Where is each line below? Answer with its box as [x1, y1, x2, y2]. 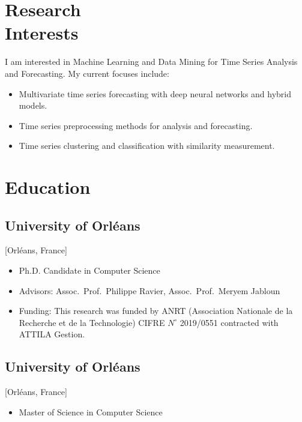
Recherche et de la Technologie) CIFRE [19, 316, 165, 328]
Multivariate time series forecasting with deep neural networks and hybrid [19, 87, 292, 100]
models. [19, 99, 47, 112]
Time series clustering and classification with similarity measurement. [19, 139, 275, 152]
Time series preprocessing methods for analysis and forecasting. [19, 119, 253, 131]
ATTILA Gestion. [19, 328, 85, 340]
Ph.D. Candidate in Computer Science [19, 264, 160, 277]
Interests [5, 20, 79, 45]
